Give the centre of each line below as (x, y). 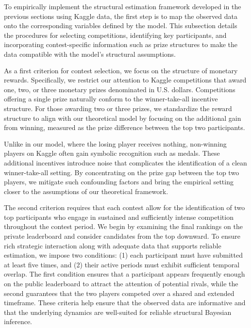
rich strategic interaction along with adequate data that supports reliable (113, 245)
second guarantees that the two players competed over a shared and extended (119, 293)
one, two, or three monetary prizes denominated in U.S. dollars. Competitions (120, 89)
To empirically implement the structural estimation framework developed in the (123, 6)
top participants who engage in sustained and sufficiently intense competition (119, 217)
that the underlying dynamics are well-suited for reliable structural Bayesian (118, 312)
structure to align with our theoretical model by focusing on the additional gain (123, 118)
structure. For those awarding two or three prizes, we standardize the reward (118, 108)
